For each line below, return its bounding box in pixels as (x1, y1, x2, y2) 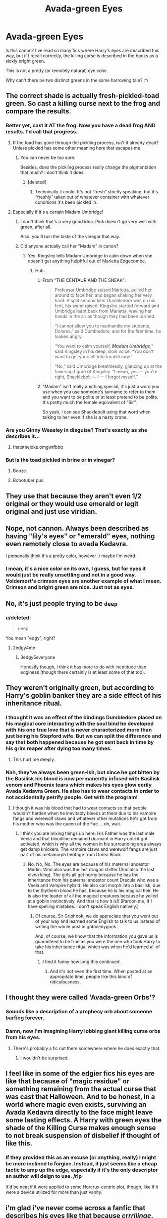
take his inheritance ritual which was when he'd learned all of (35, 944, 160, 950)
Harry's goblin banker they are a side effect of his (5, 691, 162, 700)
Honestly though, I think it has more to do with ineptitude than (20, 664, 147, 670)
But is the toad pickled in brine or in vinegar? (5, 456, 115, 463)
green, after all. (20, 224, 52, 230)
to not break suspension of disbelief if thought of (5, 1132, 160, 1140)
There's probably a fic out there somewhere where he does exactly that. (12, 1045, 161, 1051)
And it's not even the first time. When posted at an (50, 969, 153, 974)
